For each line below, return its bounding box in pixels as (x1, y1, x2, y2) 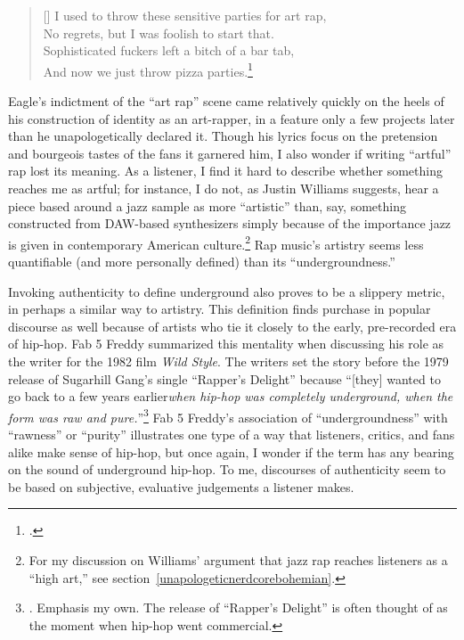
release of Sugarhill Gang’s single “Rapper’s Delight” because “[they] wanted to (8, 369, 441, 388)
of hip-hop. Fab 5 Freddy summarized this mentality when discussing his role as (8, 334, 444, 353)
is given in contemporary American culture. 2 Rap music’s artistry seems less (8, 232, 424, 253)
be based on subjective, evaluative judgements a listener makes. (8, 477, 354, 496)
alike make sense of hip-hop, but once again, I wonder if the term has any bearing (8, 442, 454, 461)
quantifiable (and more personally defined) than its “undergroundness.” (8, 252, 395, 271)
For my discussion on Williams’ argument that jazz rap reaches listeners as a (28, 551, 448, 569)
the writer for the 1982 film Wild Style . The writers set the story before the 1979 (8, 352, 449, 370)
